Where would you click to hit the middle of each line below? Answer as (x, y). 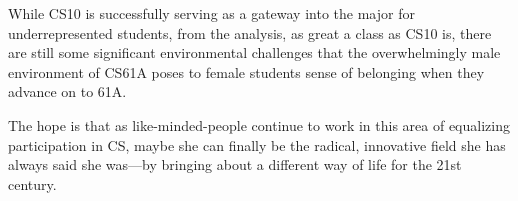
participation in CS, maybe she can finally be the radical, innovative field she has (257, 144)
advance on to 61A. (67, 91)
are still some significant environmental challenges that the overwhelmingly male (254, 52)
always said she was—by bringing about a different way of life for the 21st (235, 164)
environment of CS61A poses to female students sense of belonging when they (246, 71)
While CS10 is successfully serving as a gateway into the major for (211, 13)
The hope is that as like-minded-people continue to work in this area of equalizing (259, 124)
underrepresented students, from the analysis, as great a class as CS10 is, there (250, 32)
